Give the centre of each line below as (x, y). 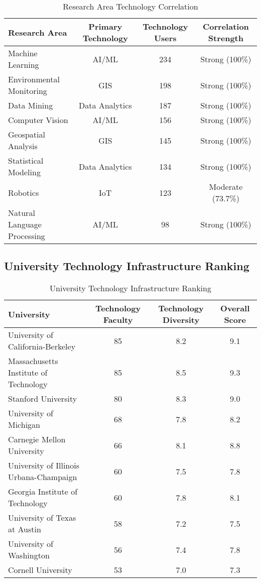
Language (25, 224)
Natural (22, 213)
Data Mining (31, 105)
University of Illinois (44, 465)
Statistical (26, 160)
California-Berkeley (42, 346)
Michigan (24, 425)
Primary (105, 26)
